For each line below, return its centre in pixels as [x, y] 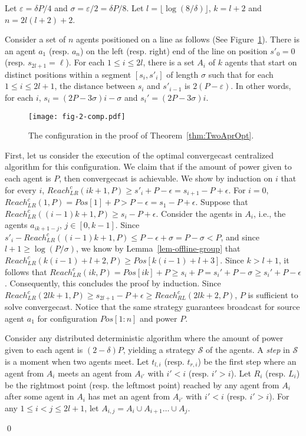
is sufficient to [273, 294]
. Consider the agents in [199, 213]
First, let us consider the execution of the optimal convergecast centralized [139, 155]
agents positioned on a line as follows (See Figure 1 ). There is [188, 39]
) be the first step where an [247, 361]
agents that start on [261, 62]
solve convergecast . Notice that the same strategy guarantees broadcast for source [152, 307]
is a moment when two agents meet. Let [77, 361]
